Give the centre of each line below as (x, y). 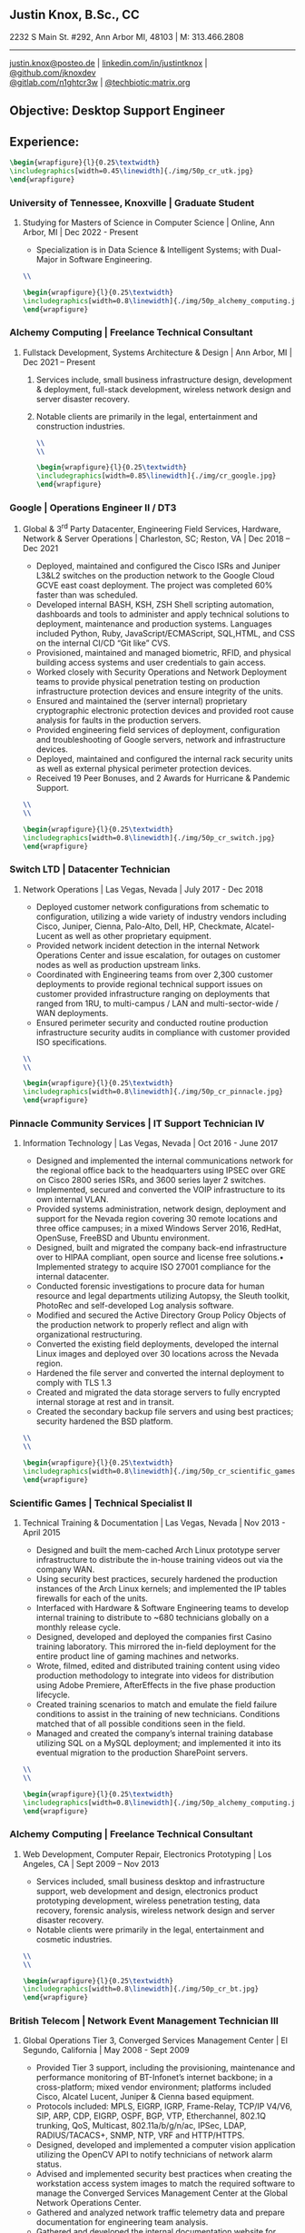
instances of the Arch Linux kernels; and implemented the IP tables (161, 1589)
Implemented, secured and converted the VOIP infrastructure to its (161, 1190)
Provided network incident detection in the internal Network (148, 945)
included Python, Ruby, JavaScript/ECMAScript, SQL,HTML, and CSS (166, 634)
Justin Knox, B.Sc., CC (75, 15)
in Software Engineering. (106, 259)
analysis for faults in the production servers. (118, 720)
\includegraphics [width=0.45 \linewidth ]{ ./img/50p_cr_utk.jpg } (132, 171)
